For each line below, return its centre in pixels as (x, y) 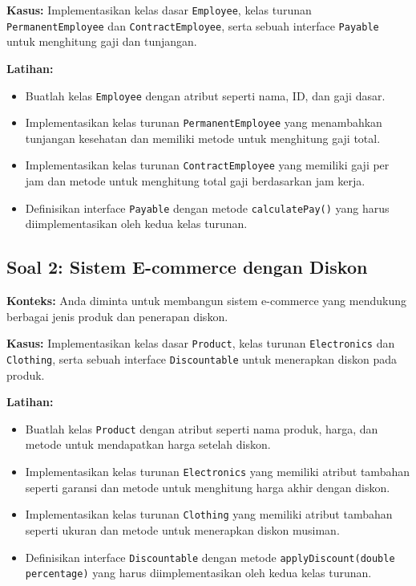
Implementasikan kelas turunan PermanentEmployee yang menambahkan (204, 122)
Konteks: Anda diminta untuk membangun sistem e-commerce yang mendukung (206, 301)
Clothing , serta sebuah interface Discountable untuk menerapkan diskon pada (202, 358)
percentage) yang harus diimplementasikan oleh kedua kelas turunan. (198, 573)
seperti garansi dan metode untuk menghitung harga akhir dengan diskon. (208, 487)
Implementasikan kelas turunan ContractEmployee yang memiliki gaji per (207, 165)
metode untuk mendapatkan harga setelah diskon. (148, 444)
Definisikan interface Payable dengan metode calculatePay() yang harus (207, 208)
